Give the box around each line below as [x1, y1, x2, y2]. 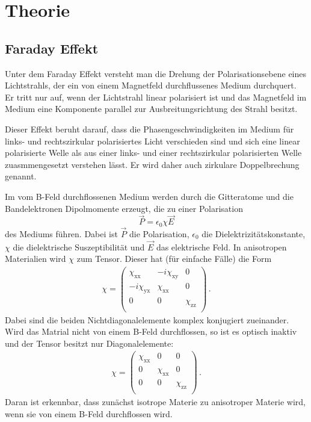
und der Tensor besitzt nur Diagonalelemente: [5, 337, 174, 349]
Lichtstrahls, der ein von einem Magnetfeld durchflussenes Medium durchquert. [5, 79, 297, 92]
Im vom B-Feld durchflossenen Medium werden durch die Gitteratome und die [5, 190, 294, 202]
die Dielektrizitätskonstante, [202, 228, 306, 240]
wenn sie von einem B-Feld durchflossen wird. [5, 407, 173, 420]
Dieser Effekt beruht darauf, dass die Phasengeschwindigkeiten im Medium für [5, 122, 294, 135]
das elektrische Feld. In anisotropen [156, 240, 287, 253]
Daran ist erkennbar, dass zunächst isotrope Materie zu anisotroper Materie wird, [5, 396, 306, 408]
